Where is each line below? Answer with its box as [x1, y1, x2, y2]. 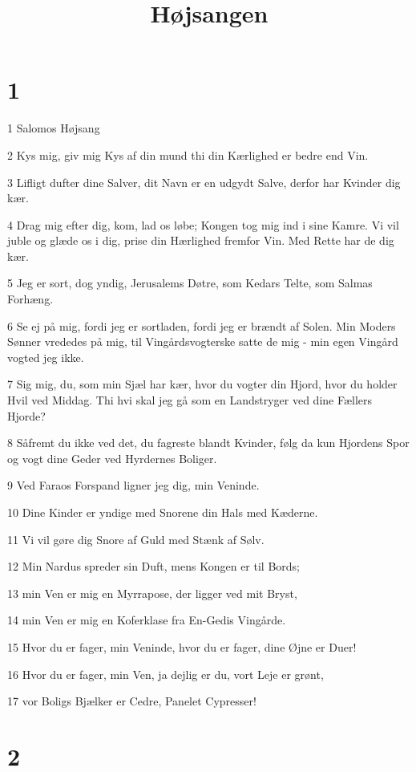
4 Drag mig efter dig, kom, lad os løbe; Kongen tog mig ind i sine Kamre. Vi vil [7, 216, 399, 233]
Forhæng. [7, 291, 54, 307]
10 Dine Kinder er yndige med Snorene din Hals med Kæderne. [7, 504, 318, 520]
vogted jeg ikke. [7, 348, 84, 365]
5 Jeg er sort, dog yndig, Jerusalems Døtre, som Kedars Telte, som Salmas [7, 274, 373, 291]
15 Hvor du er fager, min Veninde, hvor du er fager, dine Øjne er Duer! [7, 638, 357, 655]
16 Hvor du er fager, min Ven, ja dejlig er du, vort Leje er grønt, [7, 665, 324, 682]
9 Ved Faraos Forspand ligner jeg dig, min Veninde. [7, 477, 260, 494]
